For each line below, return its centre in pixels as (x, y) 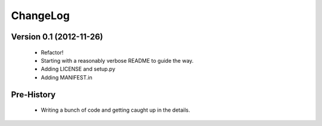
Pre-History (33, 95)
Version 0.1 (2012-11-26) (57, 37)
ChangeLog (40, 16)
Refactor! (52, 52)
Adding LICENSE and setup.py (78, 69)
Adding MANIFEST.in (66, 77)
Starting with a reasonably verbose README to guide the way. (117, 60)
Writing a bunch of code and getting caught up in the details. (115, 110)
